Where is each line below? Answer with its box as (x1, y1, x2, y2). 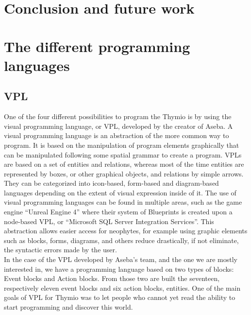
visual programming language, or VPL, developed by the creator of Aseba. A (4, 121, 233, 131)
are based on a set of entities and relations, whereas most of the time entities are (4, 159, 244, 169)
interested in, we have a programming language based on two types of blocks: (4, 263, 234, 274)
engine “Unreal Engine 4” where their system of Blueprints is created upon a (4, 207, 233, 217)
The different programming (4, 36, 190, 56)
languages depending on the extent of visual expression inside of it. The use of (4, 187, 236, 197)
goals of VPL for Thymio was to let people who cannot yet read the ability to (4, 292, 235, 302)
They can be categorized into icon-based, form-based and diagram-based (4, 178, 219, 188)
